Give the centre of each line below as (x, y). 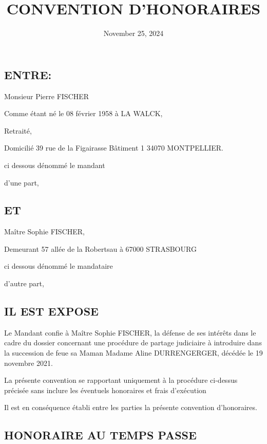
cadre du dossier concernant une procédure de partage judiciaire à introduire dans (133, 343)
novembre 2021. (28, 363)
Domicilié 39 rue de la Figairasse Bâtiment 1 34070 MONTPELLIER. (114, 148)
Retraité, (18, 130)
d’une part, (22, 182)
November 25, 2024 (133, 33)
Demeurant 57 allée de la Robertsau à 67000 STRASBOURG (100, 248)
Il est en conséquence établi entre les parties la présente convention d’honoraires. (131, 407)
